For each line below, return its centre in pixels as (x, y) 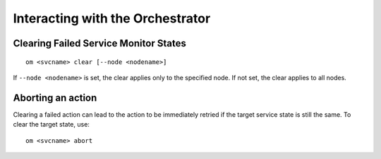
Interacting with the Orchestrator (112, 18)
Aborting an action (55, 97)
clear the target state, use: (51, 125)
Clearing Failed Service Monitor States (99, 43)
